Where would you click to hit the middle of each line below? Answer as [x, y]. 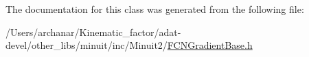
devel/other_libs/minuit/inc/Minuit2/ [87, 45]
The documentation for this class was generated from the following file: [155, 9]
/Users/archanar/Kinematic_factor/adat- [93, 32]
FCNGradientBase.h [210, 45]
